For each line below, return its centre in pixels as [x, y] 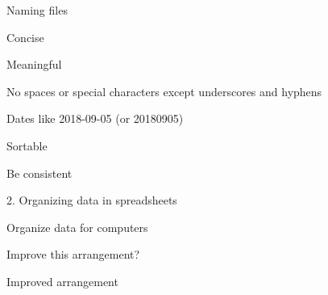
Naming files [37, 10]
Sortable [27, 145]
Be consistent [39, 173]
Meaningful [34, 64]
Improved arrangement [62, 281]
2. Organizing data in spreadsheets [92, 200]
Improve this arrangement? [73, 254]
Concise [25, 37]
